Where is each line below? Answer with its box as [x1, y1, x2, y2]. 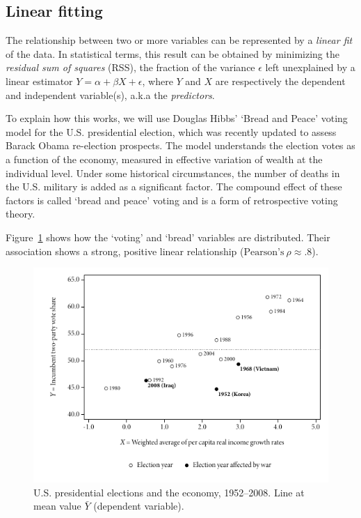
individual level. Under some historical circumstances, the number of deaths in [6, 165, 340, 180]
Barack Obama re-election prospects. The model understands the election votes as [6, 138, 355, 153]
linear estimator [6, 73, 73, 88]
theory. [6, 206, 35, 221]
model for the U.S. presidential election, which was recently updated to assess [6, 124, 337, 139]
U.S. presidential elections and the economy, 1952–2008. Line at [33, 485, 305, 499]
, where [142, 73, 173, 88]
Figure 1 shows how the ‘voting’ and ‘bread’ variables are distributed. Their [6, 229, 330, 244]
